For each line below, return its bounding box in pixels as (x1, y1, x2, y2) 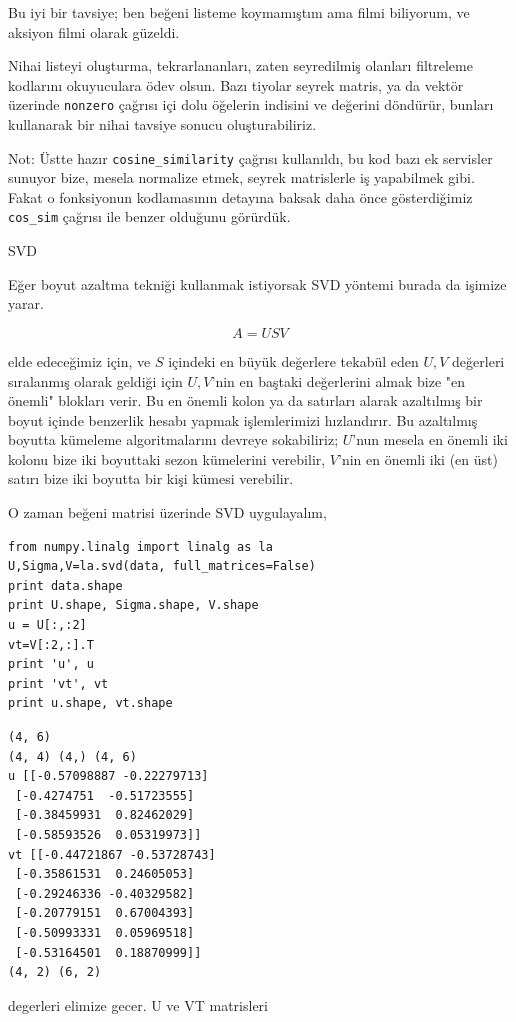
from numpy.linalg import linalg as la (8, 539, 273, 554)
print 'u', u (8, 657, 94, 672)
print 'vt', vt (8, 676, 109, 691)
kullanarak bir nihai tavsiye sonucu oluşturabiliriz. (8, 114, 317, 135)
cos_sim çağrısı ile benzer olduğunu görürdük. (8, 206, 291, 227)
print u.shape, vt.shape (8, 696, 173, 711)
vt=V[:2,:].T (8, 637, 94, 652)
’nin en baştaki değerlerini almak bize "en (211, 370, 466, 391)
